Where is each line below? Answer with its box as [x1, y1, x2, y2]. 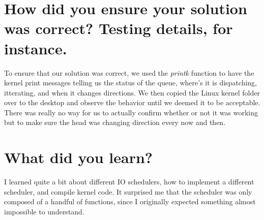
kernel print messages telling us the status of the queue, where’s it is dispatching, [4, 77, 257, 88]
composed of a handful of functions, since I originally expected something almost [4, 196, 256, 207]
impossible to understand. [4, 206, 84, 216]
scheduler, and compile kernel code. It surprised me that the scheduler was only [4, 186, 252, 197]
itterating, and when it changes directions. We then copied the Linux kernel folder [4, 87, 260, 98]
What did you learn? [4, 147, 153, 168]
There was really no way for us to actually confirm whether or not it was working [4, 107, 258, 117]
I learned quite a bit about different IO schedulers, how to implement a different [4, 176, 254, 187]
